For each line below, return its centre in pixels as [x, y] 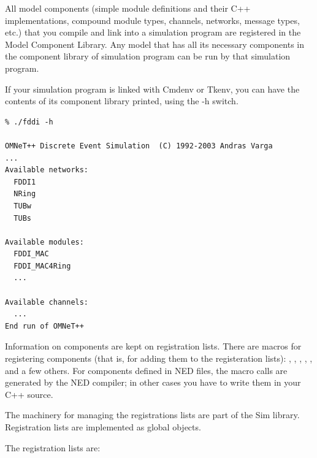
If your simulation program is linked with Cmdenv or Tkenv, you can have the [152, 89]
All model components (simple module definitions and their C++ [128, 8]
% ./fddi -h [29, 122]
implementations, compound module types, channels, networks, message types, [152, 20]
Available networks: [47, 170]
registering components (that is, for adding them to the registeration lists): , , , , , [159, 358]
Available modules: [44, 242]
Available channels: [47, 302]
